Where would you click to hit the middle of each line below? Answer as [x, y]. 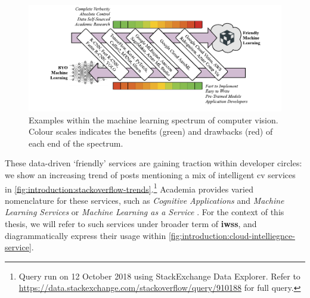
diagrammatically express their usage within [86, 235]
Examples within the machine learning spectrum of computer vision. [154, 119]
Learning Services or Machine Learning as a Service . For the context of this [145, 212]
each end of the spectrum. [76, 143]
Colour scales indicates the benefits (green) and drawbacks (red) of [151, 131]
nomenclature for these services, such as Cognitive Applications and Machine [145, 200]
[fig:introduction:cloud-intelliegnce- [232, 235]
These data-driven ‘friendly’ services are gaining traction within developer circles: [154, 163]
